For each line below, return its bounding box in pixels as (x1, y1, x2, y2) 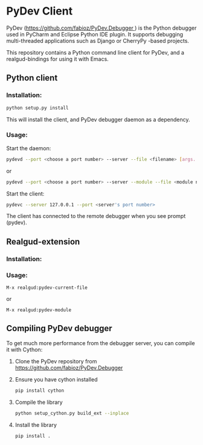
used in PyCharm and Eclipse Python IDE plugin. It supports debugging (6, 30, 183, 38)
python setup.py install (6, 105, 69, 111)
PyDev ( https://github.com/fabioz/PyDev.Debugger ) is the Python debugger (6, 24, 197, 31)
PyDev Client (6, 4, 73, 18)
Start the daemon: (6, 144, 51, 152)
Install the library (14, 421, 57, 428)
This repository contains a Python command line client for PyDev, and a (6, 48, 184, 56)
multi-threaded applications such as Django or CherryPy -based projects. (6, 37, 189, 44)
